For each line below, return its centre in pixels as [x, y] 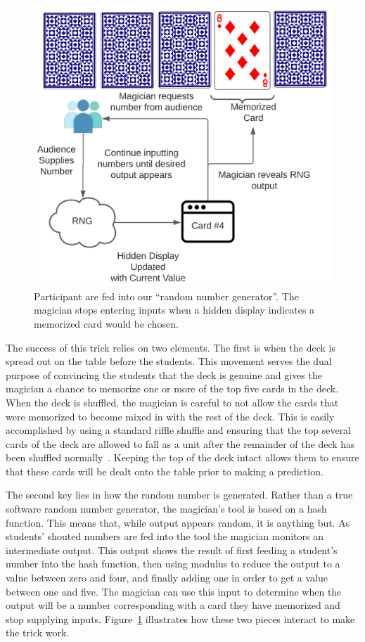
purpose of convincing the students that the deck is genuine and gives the [164, 374]
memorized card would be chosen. [106, 323]
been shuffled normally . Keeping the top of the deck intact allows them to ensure [182, 457]
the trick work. [38, 633]
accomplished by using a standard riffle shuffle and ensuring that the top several [179, 430]
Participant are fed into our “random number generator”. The [166, 296]
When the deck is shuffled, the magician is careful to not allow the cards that [172, 402]
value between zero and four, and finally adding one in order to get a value [167, 578]
